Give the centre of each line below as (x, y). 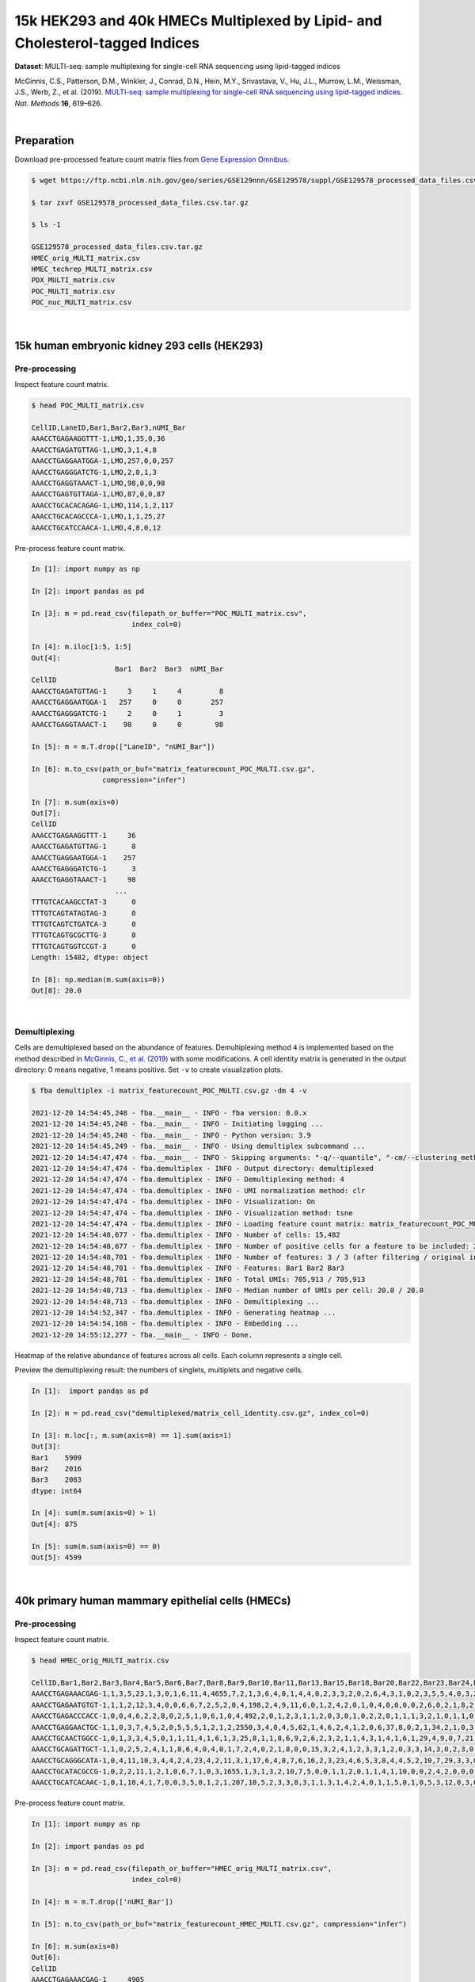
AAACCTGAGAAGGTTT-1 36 (84, 835)
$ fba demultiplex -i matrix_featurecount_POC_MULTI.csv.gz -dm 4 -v (169, 1091)
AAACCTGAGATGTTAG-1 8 (84, 847)
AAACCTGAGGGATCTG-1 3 (84, 869)
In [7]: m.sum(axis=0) (75, 802)
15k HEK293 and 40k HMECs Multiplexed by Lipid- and (199, 21)
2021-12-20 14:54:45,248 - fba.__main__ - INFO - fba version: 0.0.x (169, 1113)
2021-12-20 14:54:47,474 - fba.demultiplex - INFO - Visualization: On (173, 1202)
